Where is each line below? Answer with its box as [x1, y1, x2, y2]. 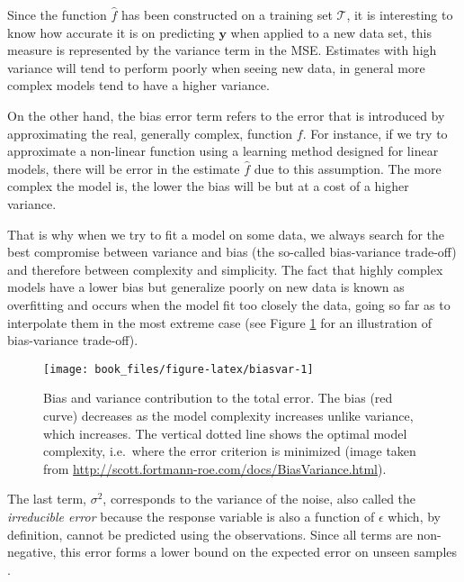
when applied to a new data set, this [230, 23, 432, 41]
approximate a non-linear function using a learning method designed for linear [7, 141, 439, 160]
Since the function [7, 5, 107, 23]
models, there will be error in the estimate [7, 159, 240, 177]
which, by [388, 506, 441, 525]
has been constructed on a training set [121, 5, 333, 23]
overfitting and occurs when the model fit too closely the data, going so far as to [7, 295, 451, 314]
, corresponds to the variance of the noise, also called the [103, 489, 416, 508]
